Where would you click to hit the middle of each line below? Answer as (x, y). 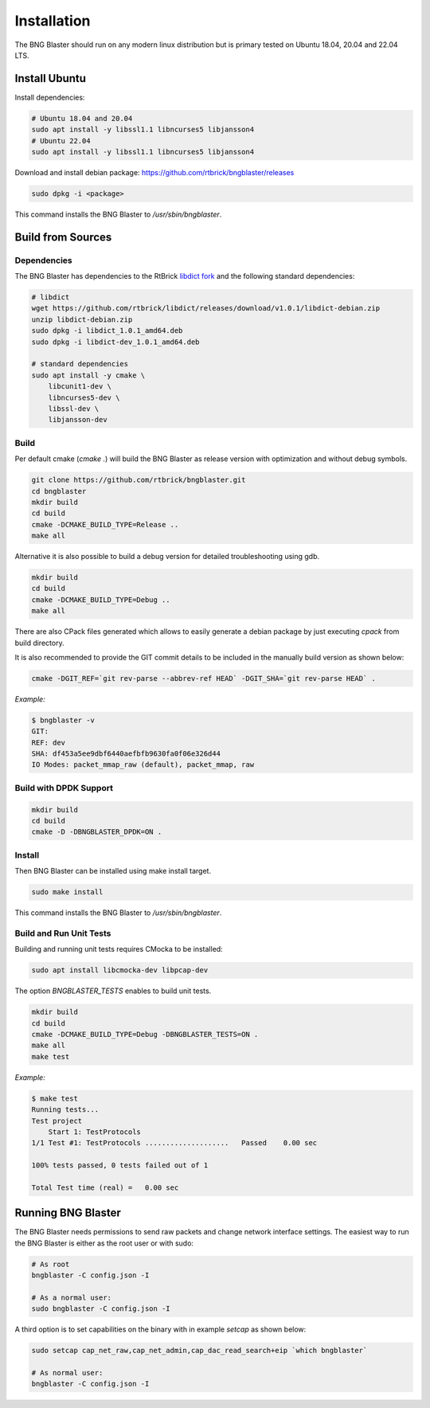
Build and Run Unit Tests (63, 933)
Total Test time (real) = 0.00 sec (105, 1187)
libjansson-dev (78, 420)
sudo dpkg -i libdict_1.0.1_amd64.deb (107, 331)
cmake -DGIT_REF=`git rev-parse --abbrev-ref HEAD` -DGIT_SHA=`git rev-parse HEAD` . (203, 678)
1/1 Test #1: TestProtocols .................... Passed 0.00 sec (174, 1143)
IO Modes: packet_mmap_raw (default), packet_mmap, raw (143, 765)
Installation (53, 21)
